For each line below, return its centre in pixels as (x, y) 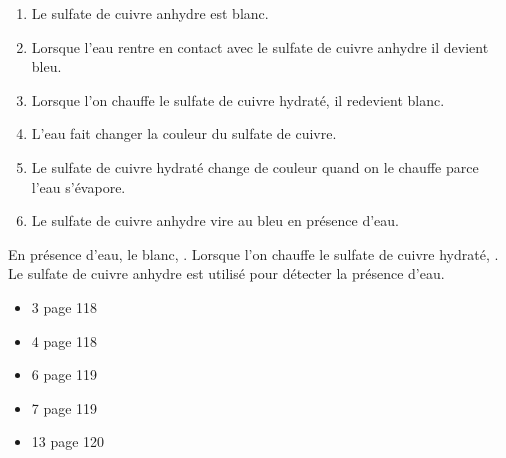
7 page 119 (64, 407)
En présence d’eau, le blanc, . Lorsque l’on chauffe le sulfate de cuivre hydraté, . (253, 253)
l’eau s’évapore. (78, 186)
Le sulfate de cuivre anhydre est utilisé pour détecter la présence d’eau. (226, 273)
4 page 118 (64, 340)
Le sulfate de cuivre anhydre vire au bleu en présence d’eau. (215, 220)
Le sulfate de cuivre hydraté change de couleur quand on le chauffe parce (255, 166)
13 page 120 (68, 441)
